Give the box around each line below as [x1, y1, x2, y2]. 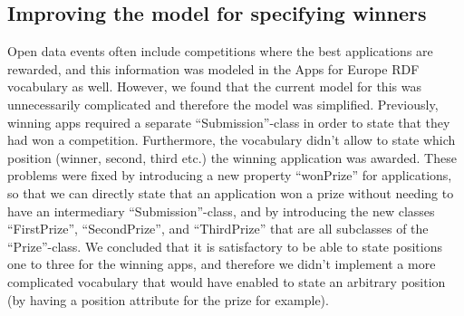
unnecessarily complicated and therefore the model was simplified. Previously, [7, 94, 439, 113]
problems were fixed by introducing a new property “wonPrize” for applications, [7, 166, 452, 185]
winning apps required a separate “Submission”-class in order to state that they [7, 112, 450, 131]
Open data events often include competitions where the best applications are [7, 42, 433, 61]
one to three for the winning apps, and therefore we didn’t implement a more [7, 254, 436, 273]
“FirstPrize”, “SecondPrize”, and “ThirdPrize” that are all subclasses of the [7, 219, 429, 238]
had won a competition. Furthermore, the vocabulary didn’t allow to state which [7, 130, 456, 149]
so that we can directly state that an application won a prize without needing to [7, 183, 454, 202]
